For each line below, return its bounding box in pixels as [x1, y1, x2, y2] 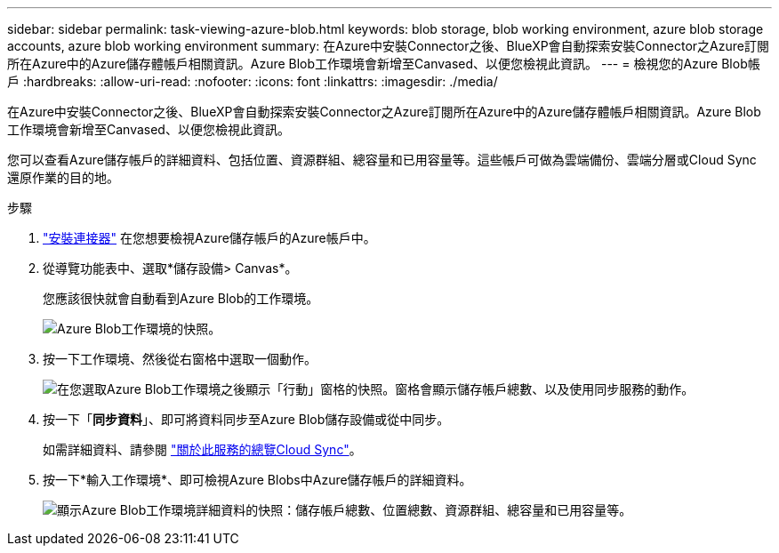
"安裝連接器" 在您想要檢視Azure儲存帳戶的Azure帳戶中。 [43, 230, 376, 245]
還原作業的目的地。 [7, 170, 119, 185]
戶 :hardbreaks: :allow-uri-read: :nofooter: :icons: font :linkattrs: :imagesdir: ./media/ [7, 74, 498, 89]
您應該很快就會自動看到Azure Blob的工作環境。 [43, 291, 319, 306]
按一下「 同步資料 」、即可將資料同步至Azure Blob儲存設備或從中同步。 [43, 412, 450, 427]
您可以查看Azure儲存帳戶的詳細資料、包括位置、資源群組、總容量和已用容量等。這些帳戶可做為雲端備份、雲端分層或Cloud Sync [7, 152, 757, 167]
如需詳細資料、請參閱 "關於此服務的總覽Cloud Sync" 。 [43, 442, 362, 457]
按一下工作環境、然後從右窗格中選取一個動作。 [43, 351, 317, 366]
